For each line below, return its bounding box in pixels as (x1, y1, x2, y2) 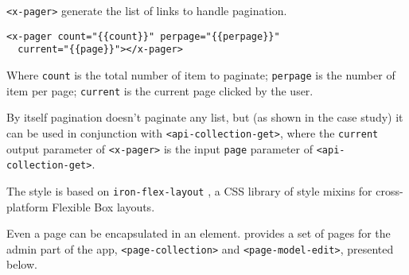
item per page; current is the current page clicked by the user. (6, 82, 314, 99)
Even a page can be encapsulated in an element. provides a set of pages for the (6, 225, 391, 242)
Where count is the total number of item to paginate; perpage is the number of (6, 66, 395, 83)
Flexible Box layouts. (52, 198, 155, 215)
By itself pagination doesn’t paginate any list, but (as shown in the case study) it (6, 109, 403, 126)
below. (6, 256, 37, 273)
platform (6, 198, 49, 215)
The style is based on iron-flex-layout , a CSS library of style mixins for (6, 182, 372, 199)
